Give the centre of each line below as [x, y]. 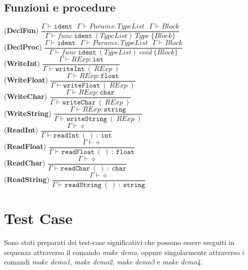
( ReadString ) [27, 179]
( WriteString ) [28, 113]
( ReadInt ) [21, 130]
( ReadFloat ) [25, 146]
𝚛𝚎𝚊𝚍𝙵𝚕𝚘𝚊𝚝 [78, 152]
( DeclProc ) [23, 47]
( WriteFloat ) [26, 80]
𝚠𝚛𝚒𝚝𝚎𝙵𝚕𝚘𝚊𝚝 [82, 86]
